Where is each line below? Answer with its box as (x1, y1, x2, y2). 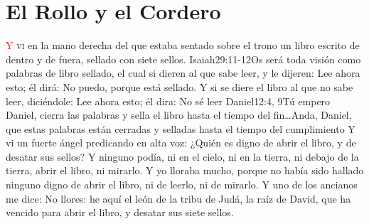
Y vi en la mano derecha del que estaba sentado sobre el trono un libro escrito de (6, 38, 360, 53)
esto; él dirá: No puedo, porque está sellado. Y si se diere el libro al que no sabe (6, 79, 353, 94)
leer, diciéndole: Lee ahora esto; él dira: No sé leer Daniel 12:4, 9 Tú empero (6, 93, 331, 108)
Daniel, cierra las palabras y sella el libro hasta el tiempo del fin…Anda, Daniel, (6, 107, 352, 122)
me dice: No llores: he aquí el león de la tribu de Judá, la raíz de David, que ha (6, 191, 351, 206)
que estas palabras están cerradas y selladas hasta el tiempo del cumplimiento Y (6, 121, 355, 136)
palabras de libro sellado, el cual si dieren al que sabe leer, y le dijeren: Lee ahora (6, 65, 360, 80)
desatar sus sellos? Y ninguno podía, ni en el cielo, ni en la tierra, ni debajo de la (6, 149, 359, 164)
